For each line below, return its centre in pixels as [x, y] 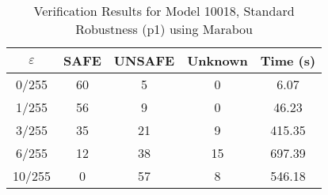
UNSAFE [144, 60]
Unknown [217, 60]
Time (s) [288, 60]
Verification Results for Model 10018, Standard [164, 11]
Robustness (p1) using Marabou [164, 29]
